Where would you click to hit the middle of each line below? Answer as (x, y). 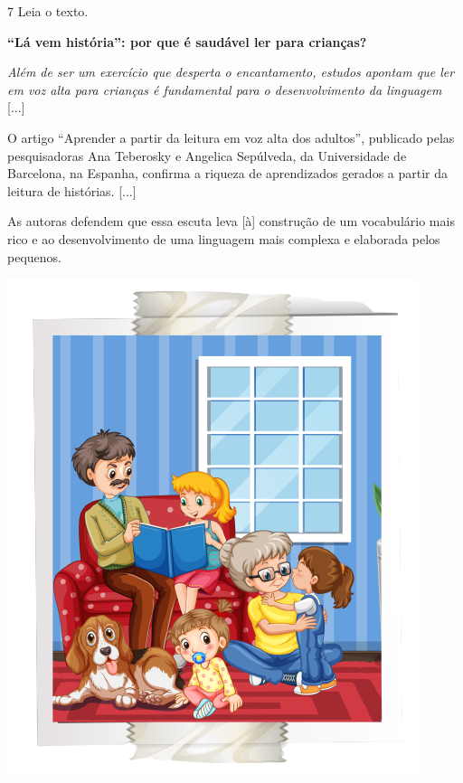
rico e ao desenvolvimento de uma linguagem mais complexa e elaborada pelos (224, 238)
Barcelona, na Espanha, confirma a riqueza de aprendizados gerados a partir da (228, 173)
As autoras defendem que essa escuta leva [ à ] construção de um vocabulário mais (231, 221)
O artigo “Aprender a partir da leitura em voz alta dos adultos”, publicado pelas (231, 137)
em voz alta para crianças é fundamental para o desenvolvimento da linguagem (225, 89)
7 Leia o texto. (48, 11)
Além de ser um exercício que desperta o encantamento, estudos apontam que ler (231, 72)
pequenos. (34, 256)
